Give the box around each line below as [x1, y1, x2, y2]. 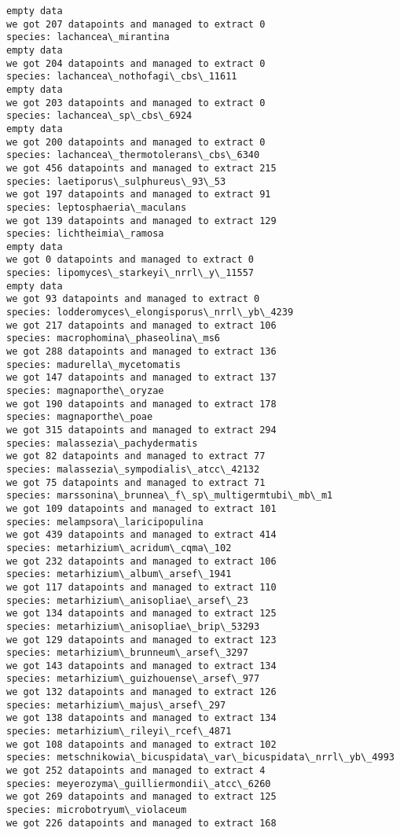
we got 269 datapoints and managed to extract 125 [6, 791, 277, 803]
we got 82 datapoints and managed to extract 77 [6, 451, 266, 462]
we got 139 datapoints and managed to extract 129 [6, 215, 277, 226]
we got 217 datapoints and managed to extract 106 [6, 319, 277, 331]
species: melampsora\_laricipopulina [6, 516, 204, 528]
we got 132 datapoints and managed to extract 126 [6, 686, 277, 698]
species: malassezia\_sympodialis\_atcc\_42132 [6, 463, 260, 475]
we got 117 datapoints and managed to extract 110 [6, 581, 277, 593]
